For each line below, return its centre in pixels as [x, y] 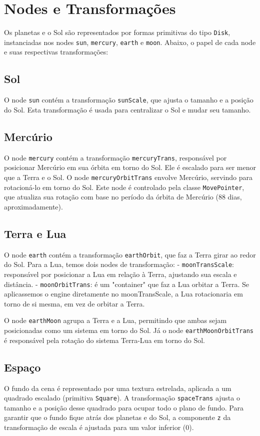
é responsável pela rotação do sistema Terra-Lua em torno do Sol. [104, 340]
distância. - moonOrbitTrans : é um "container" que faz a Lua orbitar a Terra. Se [126, 284]
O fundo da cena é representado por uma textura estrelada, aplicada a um [118, 388]
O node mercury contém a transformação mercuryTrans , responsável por [115, 157]
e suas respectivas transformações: [56, 52]
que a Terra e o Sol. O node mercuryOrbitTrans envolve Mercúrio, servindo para [128, 177]
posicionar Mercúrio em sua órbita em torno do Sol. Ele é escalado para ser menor [130, 167]
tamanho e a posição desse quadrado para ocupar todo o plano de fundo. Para [124, 407]
